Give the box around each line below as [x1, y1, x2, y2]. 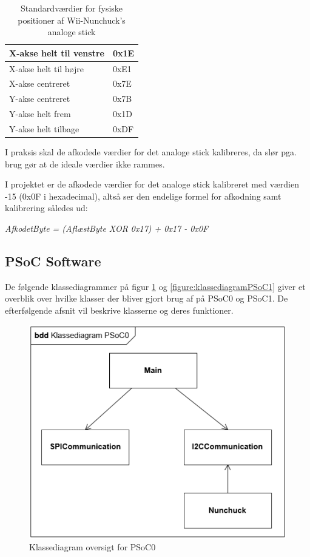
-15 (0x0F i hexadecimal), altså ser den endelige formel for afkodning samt [5, 189, 281, 202]
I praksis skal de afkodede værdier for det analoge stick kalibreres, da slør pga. [5, 146, 297, 158]
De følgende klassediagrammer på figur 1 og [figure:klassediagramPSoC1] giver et [5, 280, 306, 292]
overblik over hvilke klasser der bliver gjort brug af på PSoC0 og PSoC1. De [5, 292, 288, 305]
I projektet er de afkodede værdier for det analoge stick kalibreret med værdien [5, 178, 299, 191]
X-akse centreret [9, 77, 70, 90]
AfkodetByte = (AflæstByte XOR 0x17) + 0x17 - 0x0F [5, 222, 209, 235]
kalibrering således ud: [5, 201, 88, 214]
